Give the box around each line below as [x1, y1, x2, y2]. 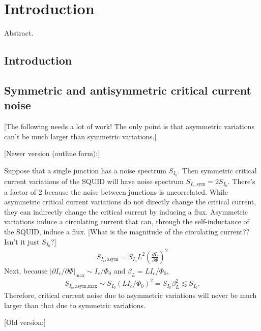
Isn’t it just [4, 236, 40, 247]
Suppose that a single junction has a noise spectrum [4, 165, 166, 175]
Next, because [4, 265, 48, 276]
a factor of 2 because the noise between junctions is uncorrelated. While [4, 186, 228, 197]
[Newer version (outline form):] [4, 148, 100, 159]
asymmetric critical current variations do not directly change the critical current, [4, 196, 256, 207]
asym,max [75, 283, 97, 289]
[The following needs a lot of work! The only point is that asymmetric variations [4, 121, 254, 132]
